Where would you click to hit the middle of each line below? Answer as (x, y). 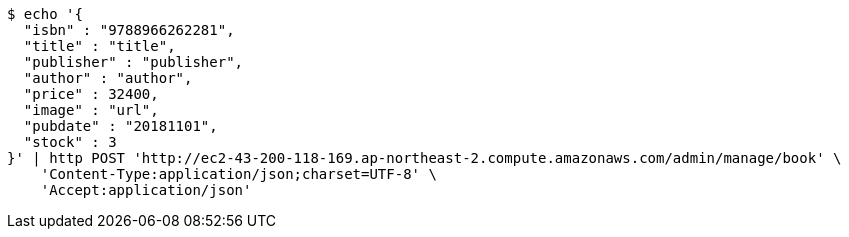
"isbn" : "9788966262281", (129, 30)
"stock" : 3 (70, 142)
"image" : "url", (91, 110)
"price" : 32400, (91, 94)
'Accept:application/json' (146, 190)
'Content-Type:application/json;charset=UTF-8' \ (238, 174)
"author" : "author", (108, 78)
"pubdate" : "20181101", (120, 126)
